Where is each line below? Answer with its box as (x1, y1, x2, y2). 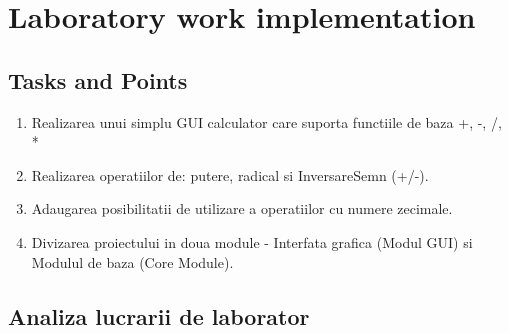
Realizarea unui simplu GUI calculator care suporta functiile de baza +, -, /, (31, 111, 502, 132)
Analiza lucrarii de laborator (8, 300, 310, 331)
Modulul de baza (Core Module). (31, 251, 234, 272)
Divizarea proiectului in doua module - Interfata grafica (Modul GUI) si (31, 231, 473, 252)
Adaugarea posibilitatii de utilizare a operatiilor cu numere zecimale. (31, 198, 453, 219)
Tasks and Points (8, 64, 188, 95)
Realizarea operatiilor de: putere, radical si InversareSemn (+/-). (31, 164, 429, 185)
